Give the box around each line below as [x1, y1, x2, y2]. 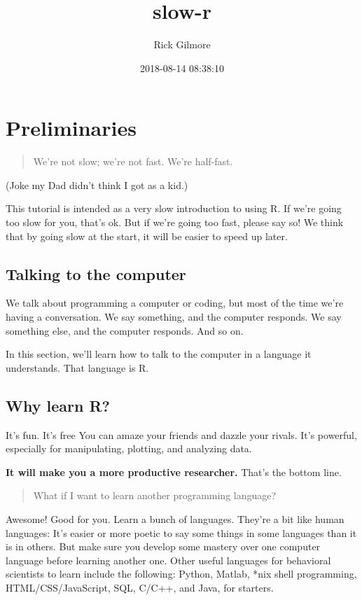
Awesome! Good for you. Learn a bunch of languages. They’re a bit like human [6, 511, 344, 526]
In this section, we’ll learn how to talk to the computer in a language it [6, 347, 312, 361]
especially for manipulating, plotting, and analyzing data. [6, 441, 252, 456]
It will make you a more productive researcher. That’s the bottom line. [6, 464, 342, 479]
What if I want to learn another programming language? [33, 488, 277, 503]
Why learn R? [6, 394, 110, 416]
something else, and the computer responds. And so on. [6, 323, 244, 337]
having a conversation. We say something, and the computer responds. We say [6, 309, 342, 324]
